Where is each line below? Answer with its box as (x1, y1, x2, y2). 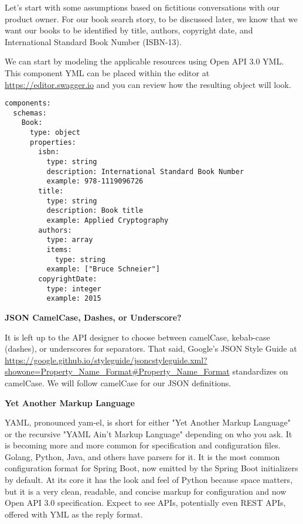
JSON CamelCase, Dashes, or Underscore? (5, 311, 182, 323)
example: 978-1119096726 (46, 177, 144, 186)
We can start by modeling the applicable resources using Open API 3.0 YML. (5, 55, 284, 67)
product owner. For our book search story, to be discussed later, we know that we (5, 12, 298, 25)
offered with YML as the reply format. (5, 508, 143, 520)
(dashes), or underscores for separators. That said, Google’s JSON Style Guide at (5, 342, 297, 355)
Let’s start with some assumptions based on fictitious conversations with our (5, 1, 280, 13)
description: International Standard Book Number (46, 167, 244, 176)
